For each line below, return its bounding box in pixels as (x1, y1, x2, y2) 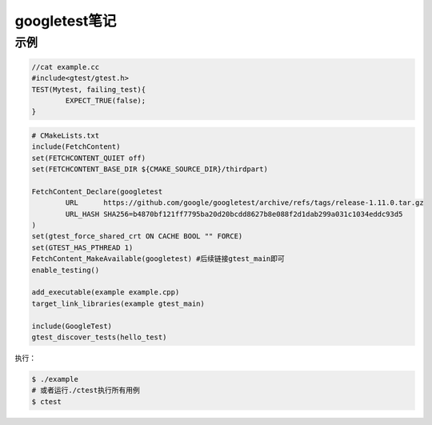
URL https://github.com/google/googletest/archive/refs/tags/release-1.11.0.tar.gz (65, 198, 424, 207)
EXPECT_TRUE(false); (65, 96, 146, 105)
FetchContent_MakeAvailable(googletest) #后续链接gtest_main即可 (31, 255, 286, 263)
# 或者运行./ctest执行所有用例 (31, 386, 140, 395)
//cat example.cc (31, 62, 100, 71)
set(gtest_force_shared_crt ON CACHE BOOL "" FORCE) (31, 232, 243, 241)
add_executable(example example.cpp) (31, 288, 180, 297)
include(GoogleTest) (31, 321, 112, 331)
